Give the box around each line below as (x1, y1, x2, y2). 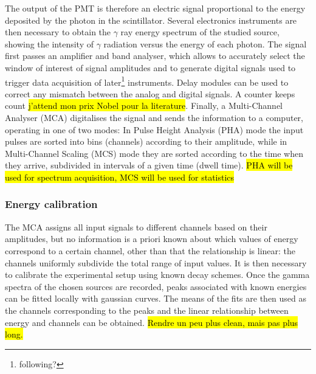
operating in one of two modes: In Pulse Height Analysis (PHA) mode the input (5, 123, 304, 136)
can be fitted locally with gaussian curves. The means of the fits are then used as (5, 292, 307, 305)
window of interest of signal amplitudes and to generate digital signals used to (5, 61, 296, 74)
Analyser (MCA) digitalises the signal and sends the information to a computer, (5, 111, 303, 123)
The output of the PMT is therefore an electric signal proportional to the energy (5, 2, 306, 14)
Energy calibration (5, 196, 98, 212)
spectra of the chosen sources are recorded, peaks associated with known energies (5, 280, 307, 293)
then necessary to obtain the (5, 26, 111, 38)
